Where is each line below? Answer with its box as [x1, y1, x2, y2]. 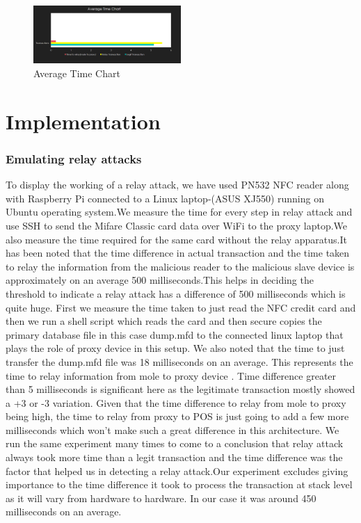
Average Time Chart [33, 66, 120, 81]
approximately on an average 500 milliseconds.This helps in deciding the [6, 273, 314, 287]
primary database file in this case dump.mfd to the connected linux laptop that [6, 327, 344, 341]
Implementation [6, 106, 161, 135]
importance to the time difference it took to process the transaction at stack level [6, 477, 353, 492]
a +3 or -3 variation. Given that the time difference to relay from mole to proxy [6, 395, 346, 410]
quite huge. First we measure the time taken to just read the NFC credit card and [6, 300, 356, 314]
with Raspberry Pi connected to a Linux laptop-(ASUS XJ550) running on [6, 191, 324, 205]
